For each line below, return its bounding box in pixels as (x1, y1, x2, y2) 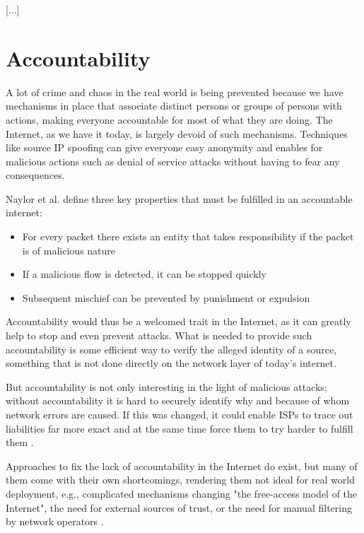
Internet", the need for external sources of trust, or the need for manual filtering (6, 500, 352, 515)
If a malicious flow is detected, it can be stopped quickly (22, 266, 266, 281)
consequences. (6, 168, 65, 182)
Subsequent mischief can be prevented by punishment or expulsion (22, 290, 310, 305)
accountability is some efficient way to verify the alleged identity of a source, (6, 341, 337, 356)
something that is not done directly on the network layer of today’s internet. (6, 356, 336, 370)
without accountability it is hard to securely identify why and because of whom (6, 393, 350, 408)
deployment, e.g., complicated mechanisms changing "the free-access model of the (6, 486, 358, 500)
